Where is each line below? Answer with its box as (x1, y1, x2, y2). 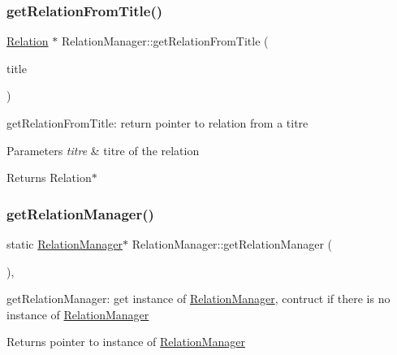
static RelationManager (6, 236, 123, 252)
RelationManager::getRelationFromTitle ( (61, 32, 269, 50)
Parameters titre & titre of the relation (6, 141, 200, 158)
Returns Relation (6, 169, 92, 186)
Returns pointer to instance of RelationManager (6, 333, 245, 350)
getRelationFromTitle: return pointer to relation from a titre (6, 115, 309, 131)
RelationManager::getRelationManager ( (132, 236, 332, 252)
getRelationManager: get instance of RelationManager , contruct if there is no (6, 290, 391, 307)
